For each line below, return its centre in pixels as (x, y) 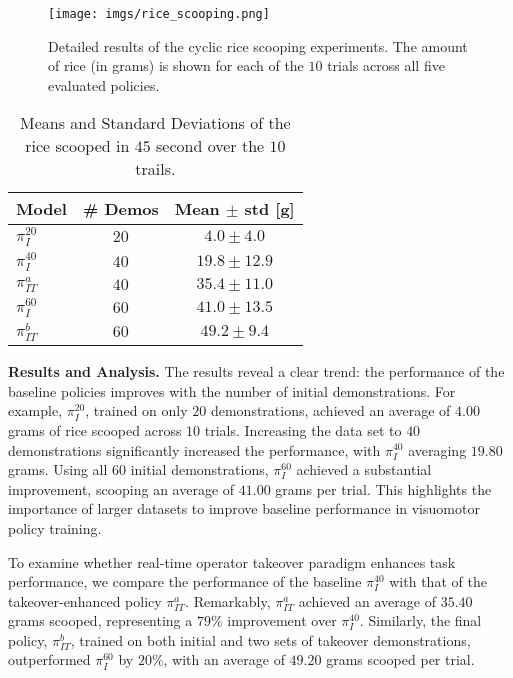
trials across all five (386, 65)
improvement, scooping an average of (121, 488)
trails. (155, 169)
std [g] (269, 209)
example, (35, 410)
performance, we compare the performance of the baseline (185, 581)
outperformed (49, 659)
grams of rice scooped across (95, 429)
